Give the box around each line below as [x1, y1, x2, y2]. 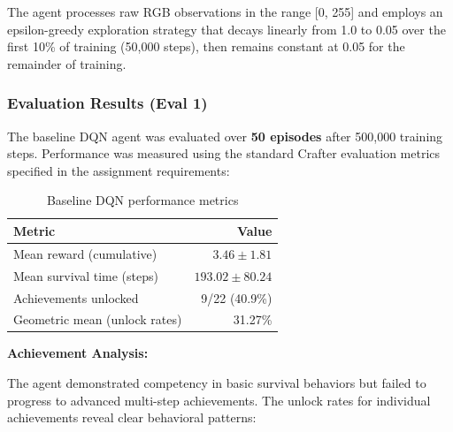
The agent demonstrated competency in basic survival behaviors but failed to [7, 374, 426, 392]
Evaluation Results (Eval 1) [7, 92, 208, 114]
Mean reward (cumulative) [13, 244, 157, 262]
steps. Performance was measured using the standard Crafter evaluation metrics [7, 144, 441, 163]
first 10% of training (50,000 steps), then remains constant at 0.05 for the [7, 37, 405, 56]
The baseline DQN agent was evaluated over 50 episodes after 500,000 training [7, 126, 443, 145]
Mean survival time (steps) [13, 266, 158, 284]
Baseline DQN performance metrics [46, 191, 239, 209]
